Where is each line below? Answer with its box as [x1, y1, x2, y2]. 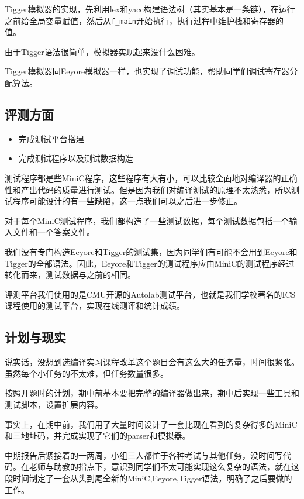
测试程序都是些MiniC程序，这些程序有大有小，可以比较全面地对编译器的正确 [5, 172, 298, 184]
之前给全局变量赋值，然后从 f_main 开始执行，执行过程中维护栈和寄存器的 [5, 14, 284, 26]
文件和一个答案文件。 [12, 226, 95, 238]
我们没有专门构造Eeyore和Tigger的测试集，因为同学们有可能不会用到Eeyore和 [5, 245, 298, 257]
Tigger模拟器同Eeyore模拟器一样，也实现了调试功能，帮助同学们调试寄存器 [5, 65, 290, 77]
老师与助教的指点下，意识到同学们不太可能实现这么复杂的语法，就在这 [29, 460, 299, 473]
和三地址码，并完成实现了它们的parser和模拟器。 [5, 429, 191, 442]
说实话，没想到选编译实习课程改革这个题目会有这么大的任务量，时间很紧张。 [5, 356, 299, 368]
